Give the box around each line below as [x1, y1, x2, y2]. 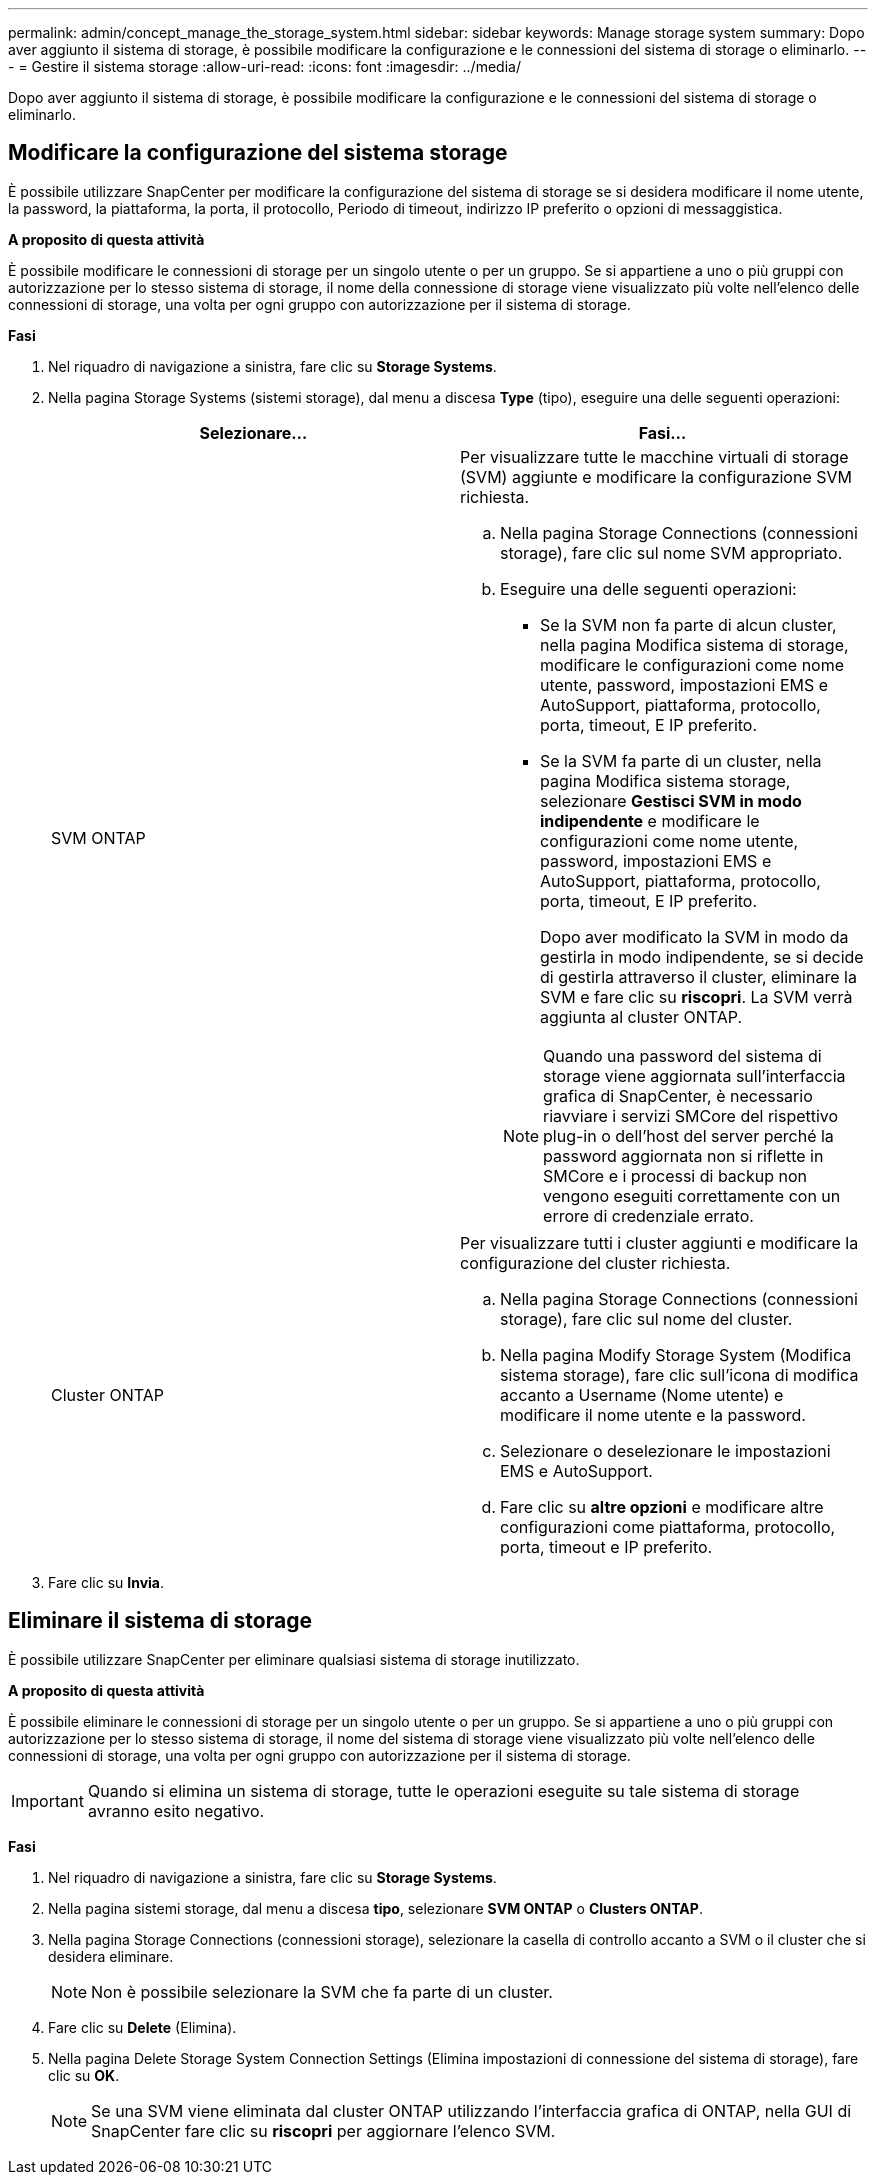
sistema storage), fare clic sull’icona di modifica [500, 1364, 859, 1385]
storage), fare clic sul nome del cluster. [500, 1308, 793, 1329]
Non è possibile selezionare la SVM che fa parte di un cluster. [91, 1981, 553, 2002]
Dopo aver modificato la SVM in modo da [540, 926, 849, 947]
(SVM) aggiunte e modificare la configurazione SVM [460, 466, 852, 487]
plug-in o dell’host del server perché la [543, 1125, 834, 1146]
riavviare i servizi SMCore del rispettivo [543, 1105, 839, 1126]
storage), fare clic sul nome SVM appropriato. [500, 542, 843, 563]
